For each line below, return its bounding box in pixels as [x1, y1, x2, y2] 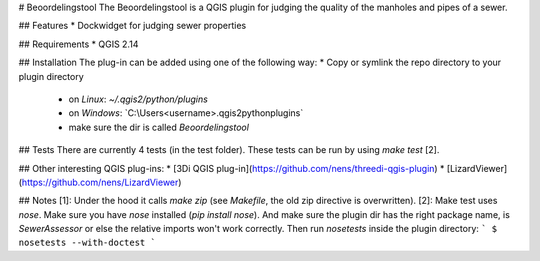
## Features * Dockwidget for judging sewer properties [18, 20, 247, 32]
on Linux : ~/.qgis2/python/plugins [68, 93, 209, 105]
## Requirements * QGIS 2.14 [18, 38, 139, 50]
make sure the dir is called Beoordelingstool [68, 121, 250, 133]
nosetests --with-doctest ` [18, 237, 157, 249]
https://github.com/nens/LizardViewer [21, 176, 179, 188]
